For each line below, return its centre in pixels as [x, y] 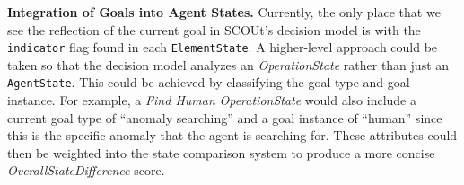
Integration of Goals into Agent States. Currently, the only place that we [224, 12]
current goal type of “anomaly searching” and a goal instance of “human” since [225, 117]
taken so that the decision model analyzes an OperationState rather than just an [228, 64]
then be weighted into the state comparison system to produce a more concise [221, 152]
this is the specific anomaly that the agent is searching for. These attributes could [232, 135]
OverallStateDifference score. [86, 170]
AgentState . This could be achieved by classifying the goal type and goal [209, 82]
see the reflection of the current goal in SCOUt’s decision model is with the [214, 29]
